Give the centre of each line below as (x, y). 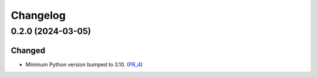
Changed (28, 50)
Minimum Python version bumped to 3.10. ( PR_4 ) (84, 64)
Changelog (38, 15)
